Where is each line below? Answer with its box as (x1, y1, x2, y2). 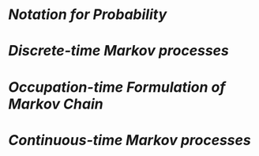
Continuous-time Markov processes (8, 131, 251, 149)
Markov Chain (8, 95, 104, 112)
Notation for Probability (8, 6, 167, 24)
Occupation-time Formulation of (8, 78, 226, 96)
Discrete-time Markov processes (8, 42, 229, 60)
